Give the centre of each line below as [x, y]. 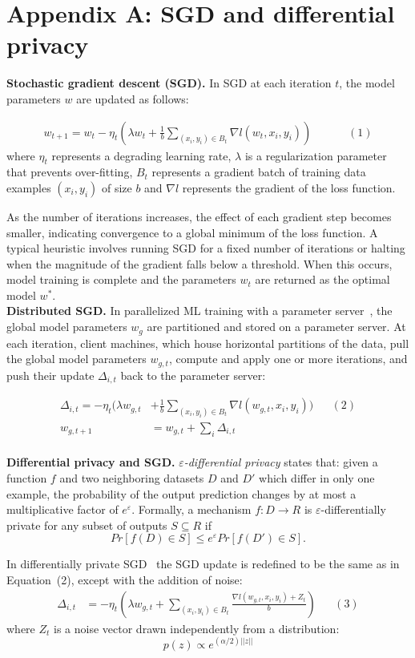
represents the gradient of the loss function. [289, 187]
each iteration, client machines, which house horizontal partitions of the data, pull [208, 343]
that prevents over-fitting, [70, 172]
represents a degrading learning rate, [141, 155]
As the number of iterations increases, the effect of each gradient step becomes [199, 216]
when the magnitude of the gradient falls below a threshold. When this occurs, [199, 263]
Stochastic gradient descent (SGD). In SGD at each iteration [169, 83]
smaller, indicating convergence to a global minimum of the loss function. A [192, 232]
